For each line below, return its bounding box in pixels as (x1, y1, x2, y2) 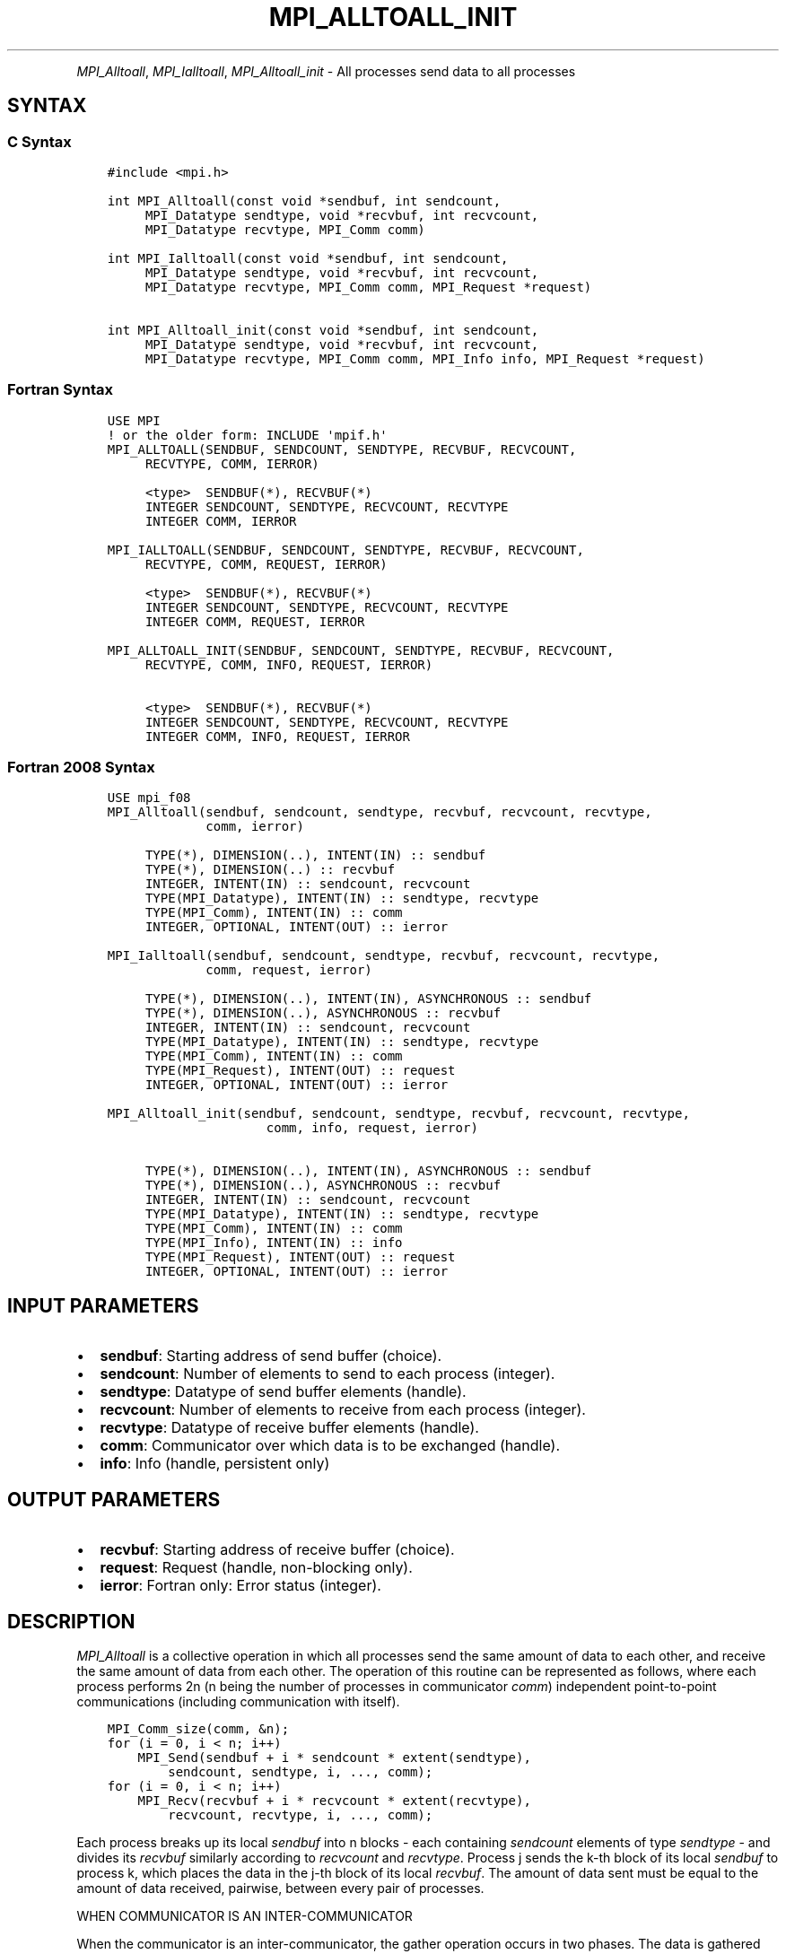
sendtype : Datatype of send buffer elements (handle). (100, 1383, 467, 1401)
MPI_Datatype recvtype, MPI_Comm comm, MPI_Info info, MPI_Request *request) (144, 351, 705, 366)
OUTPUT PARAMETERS (7, 1487, 221, 1511)
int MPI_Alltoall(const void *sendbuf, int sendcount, (107, 193, 502, 208)
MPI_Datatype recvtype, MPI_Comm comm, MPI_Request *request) (144, 279, 592, 294)
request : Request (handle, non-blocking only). (100, 1558, 413, 1577)
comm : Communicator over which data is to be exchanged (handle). (100, 1436, 560, 1455)
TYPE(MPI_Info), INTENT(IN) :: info (144, 1235, 403, 1251)
